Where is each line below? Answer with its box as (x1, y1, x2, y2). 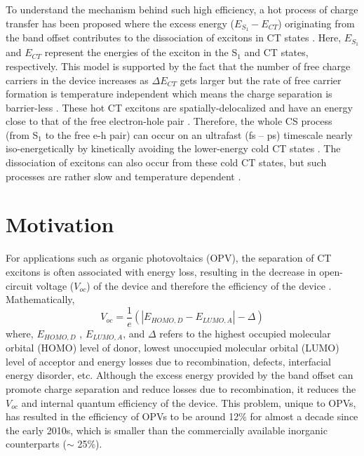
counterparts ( (6, 436, 67, 451)
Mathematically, (6, 292, 75, 307)
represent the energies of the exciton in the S (44, 45, 238, 60)
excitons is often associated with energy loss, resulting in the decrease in (6, 264, 316, 279)
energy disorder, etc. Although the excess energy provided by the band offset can (6, 368, 353, 382)
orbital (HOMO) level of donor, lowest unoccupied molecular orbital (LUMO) (6, 340, 339, 355)
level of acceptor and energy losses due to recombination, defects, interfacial (6, 354, 331, 368)
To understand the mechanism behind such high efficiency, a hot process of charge (6, 2, 358, 16)
